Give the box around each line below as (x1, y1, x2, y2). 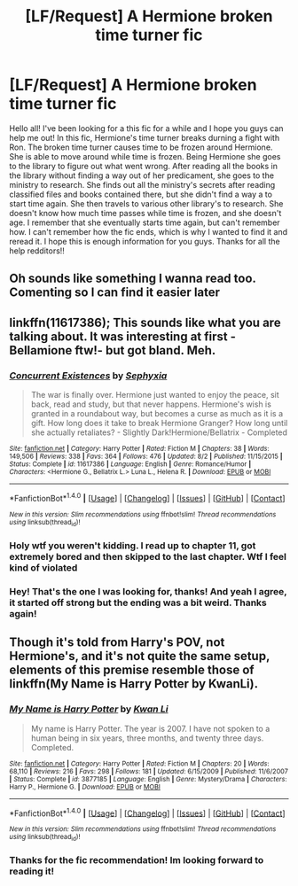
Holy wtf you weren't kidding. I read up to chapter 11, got (9, 539, 256, 551)
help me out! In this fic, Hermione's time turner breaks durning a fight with (9, 132, 280, 143)
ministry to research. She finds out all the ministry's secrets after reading (9, 179, 276, 190)
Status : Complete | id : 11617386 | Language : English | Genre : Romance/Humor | (9, 460, 251, 469)
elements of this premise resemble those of (9, 663, 255, 678)
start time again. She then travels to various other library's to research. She (9, 198, 284, 209)
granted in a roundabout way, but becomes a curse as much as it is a (30, 408, 284, 419)
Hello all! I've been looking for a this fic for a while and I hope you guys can (9, 122, 284, 134)
